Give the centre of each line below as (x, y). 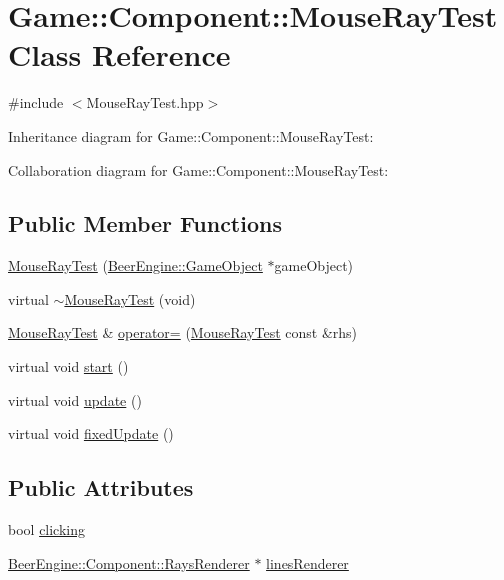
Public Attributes (101, 487)
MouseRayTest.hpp (145, 102)
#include (36, 102)
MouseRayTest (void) (130, 298)
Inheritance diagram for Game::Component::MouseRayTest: (191, 135)
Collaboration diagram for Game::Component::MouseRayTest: (198, 169)
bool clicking (47, 529)
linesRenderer (307, 562)
